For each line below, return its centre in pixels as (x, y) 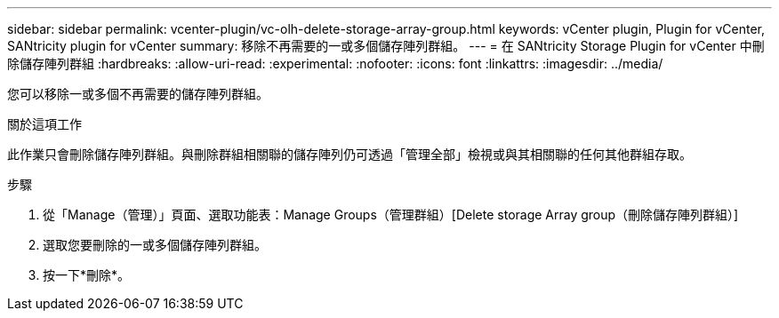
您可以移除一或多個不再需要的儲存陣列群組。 (138, 94)
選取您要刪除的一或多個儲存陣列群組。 (155, 245)
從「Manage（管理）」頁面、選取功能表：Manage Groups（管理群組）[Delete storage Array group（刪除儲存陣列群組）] (391, 215)
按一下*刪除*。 (87, 275)
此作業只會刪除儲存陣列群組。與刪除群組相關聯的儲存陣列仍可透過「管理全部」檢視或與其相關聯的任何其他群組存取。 (349, 154)
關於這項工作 (44, 124)
